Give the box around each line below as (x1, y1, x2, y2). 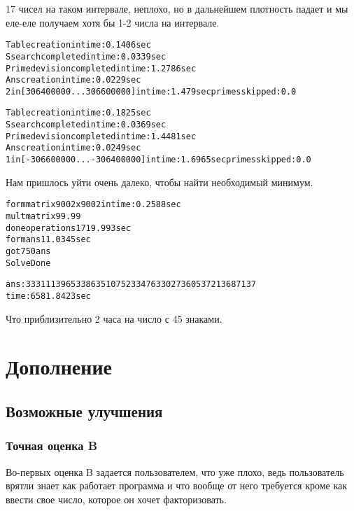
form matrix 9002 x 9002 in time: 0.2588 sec (6, 199, 181, 210)
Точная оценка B (6, 437, 98, 454)
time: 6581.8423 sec (6, 290, 91, 301)
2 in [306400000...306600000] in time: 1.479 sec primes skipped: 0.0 (6, 86, 297, 97)
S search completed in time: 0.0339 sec (6, 51, 167, 62)
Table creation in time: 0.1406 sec (6, 40, 151, 50)
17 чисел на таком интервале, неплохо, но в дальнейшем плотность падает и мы (6, 1, 348, 15)
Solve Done (6, 258, 51, 268)
